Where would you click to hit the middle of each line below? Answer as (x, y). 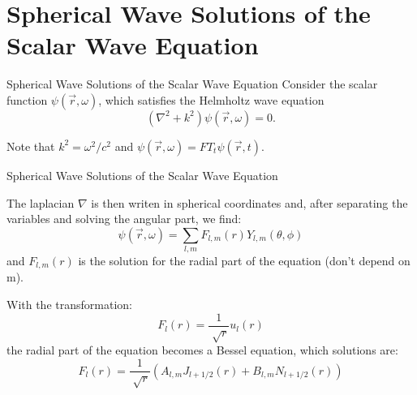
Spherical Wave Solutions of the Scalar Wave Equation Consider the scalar (192, 84)
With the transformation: (69, 305)
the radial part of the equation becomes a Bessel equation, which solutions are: (202, 350)
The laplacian (41, 202)
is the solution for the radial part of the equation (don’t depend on (244, 261)
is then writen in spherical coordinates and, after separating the (249, 202)
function (27, 99)
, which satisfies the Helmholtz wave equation (211, 99)
